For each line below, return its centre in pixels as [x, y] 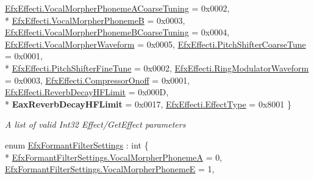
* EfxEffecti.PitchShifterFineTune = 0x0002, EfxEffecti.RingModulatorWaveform [157, 68]
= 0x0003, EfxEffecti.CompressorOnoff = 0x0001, [98, 80]
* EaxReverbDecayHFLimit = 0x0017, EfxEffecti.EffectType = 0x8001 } [148, 104]
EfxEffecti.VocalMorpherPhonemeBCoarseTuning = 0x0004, [117, 32]
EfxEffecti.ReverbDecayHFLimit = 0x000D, [87, 92]
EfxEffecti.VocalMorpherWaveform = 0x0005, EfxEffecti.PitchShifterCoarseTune [155, 44]
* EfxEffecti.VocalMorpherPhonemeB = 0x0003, [95, 20]
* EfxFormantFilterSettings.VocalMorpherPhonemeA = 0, [114, 157]
